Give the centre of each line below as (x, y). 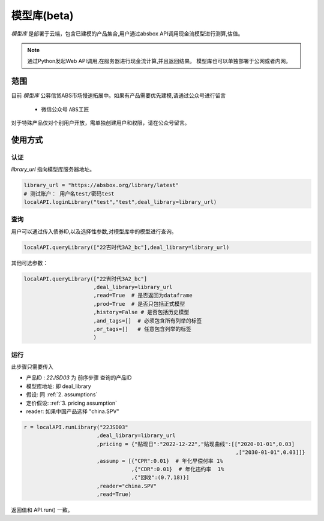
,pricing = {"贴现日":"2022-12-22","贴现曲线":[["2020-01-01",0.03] (196, 444)
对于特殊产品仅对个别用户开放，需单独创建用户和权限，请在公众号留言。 (100, 123)
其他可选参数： (29, 263)
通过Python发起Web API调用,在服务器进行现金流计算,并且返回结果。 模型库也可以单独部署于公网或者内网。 (159, 61)
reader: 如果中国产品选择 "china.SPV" (73, 411)
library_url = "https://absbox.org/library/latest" (101, 185)
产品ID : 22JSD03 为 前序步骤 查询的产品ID (79, 378)
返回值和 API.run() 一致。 (42, 510)
